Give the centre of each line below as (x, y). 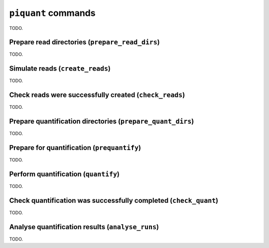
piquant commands (52, 13)
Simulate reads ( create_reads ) (60, 69)
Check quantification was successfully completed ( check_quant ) (114, 201)
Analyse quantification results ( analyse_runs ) (84, 227)
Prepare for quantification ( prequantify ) (75, 147)
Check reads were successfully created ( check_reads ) (97, 95)
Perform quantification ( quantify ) (64, 174)
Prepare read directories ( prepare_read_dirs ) (85, 42)
